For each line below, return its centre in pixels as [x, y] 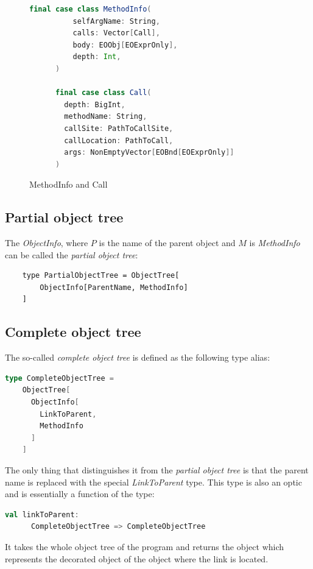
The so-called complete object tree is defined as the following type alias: [138, 357]
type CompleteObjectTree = [59, 378]
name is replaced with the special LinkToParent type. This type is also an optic [153, 482]
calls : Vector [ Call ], [116, 33]
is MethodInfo [275, 243]
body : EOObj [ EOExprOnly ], [125, 45]
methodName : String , [106, 117]
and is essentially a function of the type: [80, 494]
